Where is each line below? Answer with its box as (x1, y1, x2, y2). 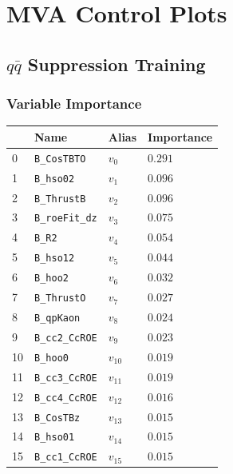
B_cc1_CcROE (34, 452, 97, 464)
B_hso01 (34, 432, 75, 444)
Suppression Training (27, 51, 206, 76)
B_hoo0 (34, 352, 69, 364)
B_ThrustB (34, 193, 86, 205)
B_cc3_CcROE (34, 372, 97, 384)
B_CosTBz (34, 412, 81, 424)
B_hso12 (34, 253, 75, 265)
